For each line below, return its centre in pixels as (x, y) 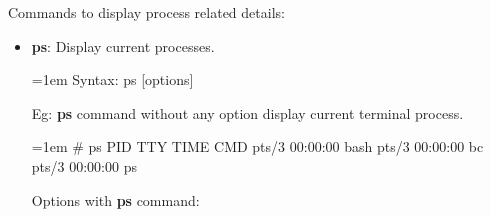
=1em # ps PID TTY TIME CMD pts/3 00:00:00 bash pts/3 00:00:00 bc (257, 146)
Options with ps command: (115, 199)
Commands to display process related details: (146, 12)
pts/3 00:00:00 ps (84, 165)
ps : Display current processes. (123, 45)
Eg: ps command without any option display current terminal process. (247, 112)
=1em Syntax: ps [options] (112, 79)
